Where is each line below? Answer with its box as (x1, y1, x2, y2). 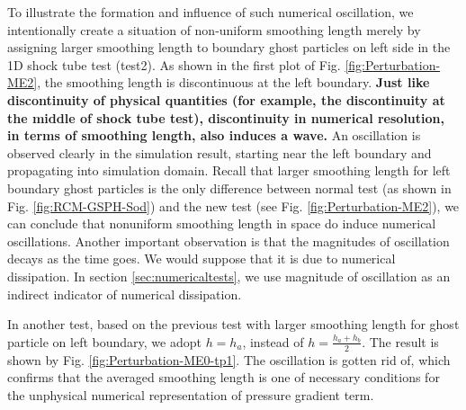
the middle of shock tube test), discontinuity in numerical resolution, (7, 108, 444, 127)
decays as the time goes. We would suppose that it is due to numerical (7, 249, 396, 268)
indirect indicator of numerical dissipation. (7, 284, 242, 303)
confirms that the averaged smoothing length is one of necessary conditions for (7, 368, 440, 387)
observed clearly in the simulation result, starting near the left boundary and (7, 143, 432, 162)
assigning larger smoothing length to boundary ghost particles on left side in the (7, 38, 451, 57)
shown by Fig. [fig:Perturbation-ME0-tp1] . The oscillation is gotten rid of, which (7, 350, 451, 369)
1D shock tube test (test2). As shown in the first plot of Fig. (7, 55, 341, 74)
